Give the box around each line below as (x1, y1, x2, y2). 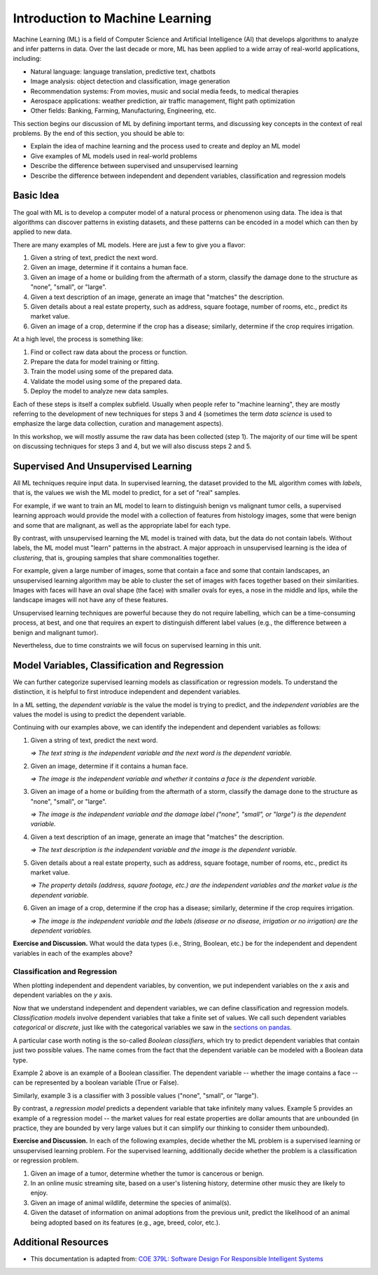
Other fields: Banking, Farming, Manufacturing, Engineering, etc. (30, 106, 216, 115)
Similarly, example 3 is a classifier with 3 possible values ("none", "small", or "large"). (13, 1091, 259, 1099)
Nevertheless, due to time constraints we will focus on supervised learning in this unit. (13, 641, 262, 649)
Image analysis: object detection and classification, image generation (30, 77, 230, 85)
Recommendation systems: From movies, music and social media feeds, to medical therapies (30, 87, 299, 95)
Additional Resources (13, 1236, 108, 1248)
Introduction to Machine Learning (13, 11, 212, 26)
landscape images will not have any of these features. (13, 596, 169, 604)
